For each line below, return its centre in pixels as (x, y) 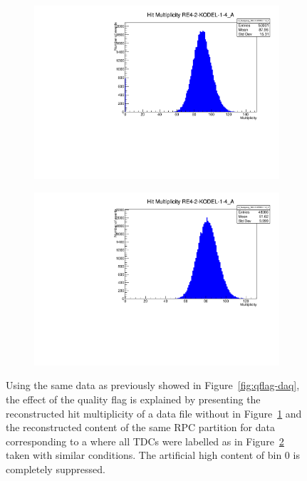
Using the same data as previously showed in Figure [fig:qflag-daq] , (153, 385)
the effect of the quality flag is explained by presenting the (133, 399)
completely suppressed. (56, 469)
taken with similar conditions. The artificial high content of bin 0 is (153, 455)
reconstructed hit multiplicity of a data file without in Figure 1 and (154, 413)
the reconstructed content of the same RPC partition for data (140, 427)
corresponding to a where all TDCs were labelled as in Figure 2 (145, 441)
